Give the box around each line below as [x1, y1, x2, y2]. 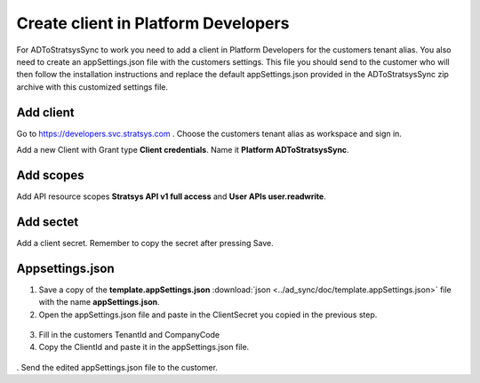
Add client [16, 105, 75, 120]
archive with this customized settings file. [16, 81, 169, 92]
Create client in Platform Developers [16, 13, 290, 33]
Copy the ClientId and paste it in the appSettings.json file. [38, 342, 250, 353]
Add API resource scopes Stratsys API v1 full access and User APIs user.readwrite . [16, 191, 326, 202]
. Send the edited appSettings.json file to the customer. [16, 362, 218, 372]
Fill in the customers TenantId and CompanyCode [38, 329, 220, 339]
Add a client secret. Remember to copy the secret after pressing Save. [16, 237, 275, 248]
